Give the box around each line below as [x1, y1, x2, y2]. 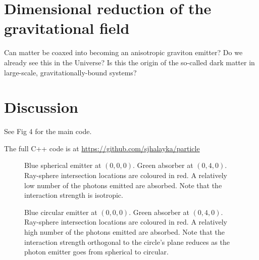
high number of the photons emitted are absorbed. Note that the [24, 226, 225, 237]
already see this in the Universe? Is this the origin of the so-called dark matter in [4, 57, 255, 67]
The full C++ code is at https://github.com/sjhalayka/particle [4, 143, 200, 153]
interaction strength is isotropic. [24, 190, 123, 200]
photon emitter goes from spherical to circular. [24, 246, 169, 257]
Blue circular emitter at [24, 206, 97, 217]
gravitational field [4, 18, 130, 38]
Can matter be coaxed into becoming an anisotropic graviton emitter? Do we [4, 47, 243, 58]
